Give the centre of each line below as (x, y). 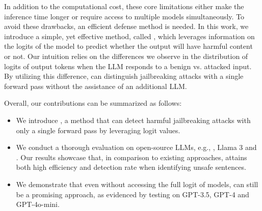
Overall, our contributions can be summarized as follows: (93, 103)
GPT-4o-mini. (38, 204)
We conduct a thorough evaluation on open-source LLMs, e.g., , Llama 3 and (136, 147)
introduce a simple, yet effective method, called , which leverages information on (129, 36)
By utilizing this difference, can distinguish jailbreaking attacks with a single (124, 76)
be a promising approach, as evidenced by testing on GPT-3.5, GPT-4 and (133, 194)
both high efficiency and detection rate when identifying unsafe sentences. (131, 167)
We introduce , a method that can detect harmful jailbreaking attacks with (133, 120)
